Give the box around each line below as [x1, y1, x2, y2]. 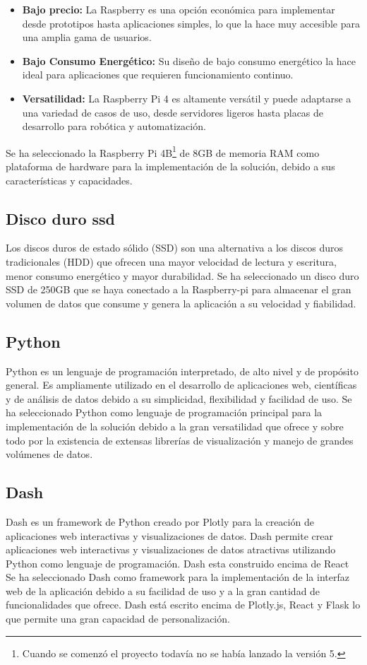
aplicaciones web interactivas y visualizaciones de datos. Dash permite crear [6, 528, 333, 543]
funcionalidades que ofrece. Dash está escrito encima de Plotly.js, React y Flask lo [6, 597, 361, 612]
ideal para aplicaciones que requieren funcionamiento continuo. [22, 67, 294, 82]
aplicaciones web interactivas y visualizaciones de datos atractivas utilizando [6, 542, 336, 557]
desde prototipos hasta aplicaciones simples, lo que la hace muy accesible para [22, 16, 360, 30]
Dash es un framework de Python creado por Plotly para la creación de [6, 514, 314, 529]
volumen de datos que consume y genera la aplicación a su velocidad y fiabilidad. [6, 295, 356, 310]
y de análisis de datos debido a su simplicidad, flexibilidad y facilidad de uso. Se [6, 391, 352, 406]
